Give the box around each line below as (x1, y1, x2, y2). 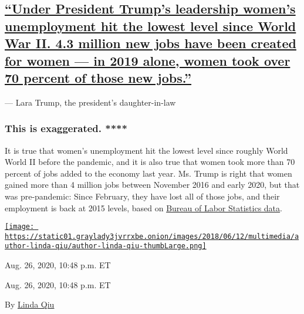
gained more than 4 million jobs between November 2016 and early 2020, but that (5, 178, 300, 191)
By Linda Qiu (5, 298, 55, 310)
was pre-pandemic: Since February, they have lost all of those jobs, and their (5, 190, 280, 202)
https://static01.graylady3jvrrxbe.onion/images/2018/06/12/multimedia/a (5, 232, 299, 241)
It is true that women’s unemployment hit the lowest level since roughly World (5, 144, 288, 156)
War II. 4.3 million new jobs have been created (5, 34, 296, 52)
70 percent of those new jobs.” (5, 68, 192, 86)
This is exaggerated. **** (5, 121, 127, 136)
